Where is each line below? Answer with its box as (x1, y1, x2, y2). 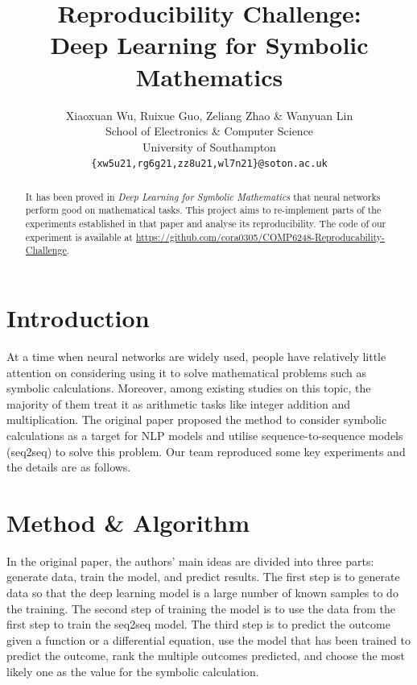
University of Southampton (142, 138, 276, 155)
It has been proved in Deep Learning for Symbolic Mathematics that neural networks (25, 189, 381, 203)
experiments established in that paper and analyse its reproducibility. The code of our (25, 217, 386, 230)
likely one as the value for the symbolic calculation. (6, 662, 259, 679)
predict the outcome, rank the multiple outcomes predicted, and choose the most (6, 647, 405, 664)
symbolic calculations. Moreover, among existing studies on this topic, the (6, 380, 371, 396)
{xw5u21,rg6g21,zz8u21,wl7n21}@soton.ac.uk (91, 158, 328, 170)
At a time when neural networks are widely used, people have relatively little (6, 347, 386, 364)
